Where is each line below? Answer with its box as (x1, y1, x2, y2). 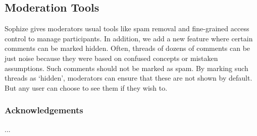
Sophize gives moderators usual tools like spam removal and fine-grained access (5, 23, 249, 34)
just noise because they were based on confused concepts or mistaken (5, 52, 218, 63)
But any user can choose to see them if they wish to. (5, 82, 168, 93)
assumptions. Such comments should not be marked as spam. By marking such (5, 62, 248, 73)
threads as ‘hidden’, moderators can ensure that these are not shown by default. (5, 73, 252, 83)
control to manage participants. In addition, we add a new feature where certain (5, 33, 253, 43)
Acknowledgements (5, 104, 83, 116)
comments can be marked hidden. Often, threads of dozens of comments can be (5, 43, 250, 53)
